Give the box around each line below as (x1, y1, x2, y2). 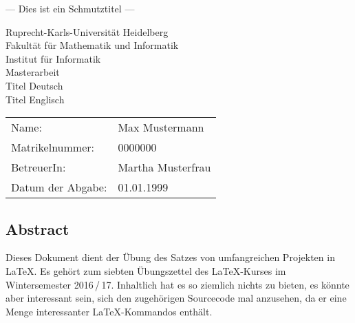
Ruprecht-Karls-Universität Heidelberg (6, 24, 169, 39)
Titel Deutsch (6, 78, 63, 92)
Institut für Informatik (6, 51, 101, 65)
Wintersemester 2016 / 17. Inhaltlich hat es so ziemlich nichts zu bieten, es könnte (6, 277, 349, 291)
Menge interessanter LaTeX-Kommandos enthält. (6, 304, 213, 318)
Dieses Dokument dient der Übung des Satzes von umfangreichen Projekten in (6, 250, 335, 264)
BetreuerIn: (11, 159, 66, 176)
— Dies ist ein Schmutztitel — (6, 1, 135, 15)
